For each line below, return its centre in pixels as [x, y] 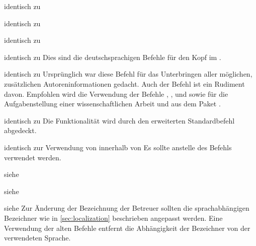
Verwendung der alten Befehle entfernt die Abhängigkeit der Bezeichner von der [127, 228]
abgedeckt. [20, 130]
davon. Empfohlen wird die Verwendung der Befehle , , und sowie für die [116, 94]
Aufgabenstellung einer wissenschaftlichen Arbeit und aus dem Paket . [112, 104]
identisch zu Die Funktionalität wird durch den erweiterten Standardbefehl [119, 120]
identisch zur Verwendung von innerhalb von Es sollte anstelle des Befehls [118, 147]
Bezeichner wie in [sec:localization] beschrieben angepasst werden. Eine [113, 218]
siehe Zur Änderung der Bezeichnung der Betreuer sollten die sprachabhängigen [127, 208]
